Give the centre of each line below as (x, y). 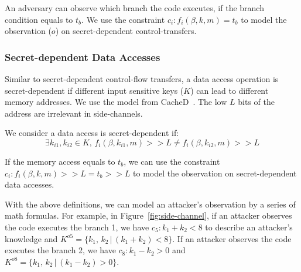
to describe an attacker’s (249, 227)
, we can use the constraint (172, 161)
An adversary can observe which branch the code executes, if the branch (134, 8)
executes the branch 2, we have (60, 250)
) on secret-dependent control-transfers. (126, 31)
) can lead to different (230, 90)
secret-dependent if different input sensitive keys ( (94, 90)
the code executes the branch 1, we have (77, 227)
